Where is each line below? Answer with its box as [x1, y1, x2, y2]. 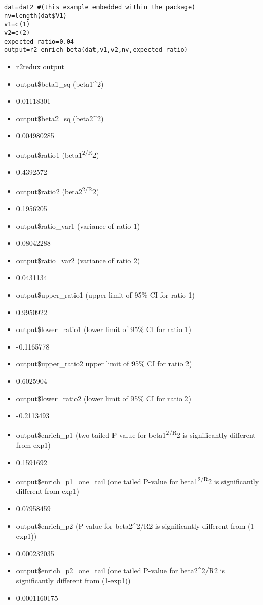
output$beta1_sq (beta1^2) [16, 78, 104, 89]
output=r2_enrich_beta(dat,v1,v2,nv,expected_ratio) [4, 46, 188, 54]
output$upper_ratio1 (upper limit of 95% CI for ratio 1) [16, 289, 195, 300]
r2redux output [16, 61, 64, 71]
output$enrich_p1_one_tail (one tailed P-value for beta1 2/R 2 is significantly [16, 474, 259, 486]
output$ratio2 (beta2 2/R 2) [16, 184, 99, 196]
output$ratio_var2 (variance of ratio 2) [16, 254, 140, 265]
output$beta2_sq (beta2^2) [16, 113, 104, 123]
